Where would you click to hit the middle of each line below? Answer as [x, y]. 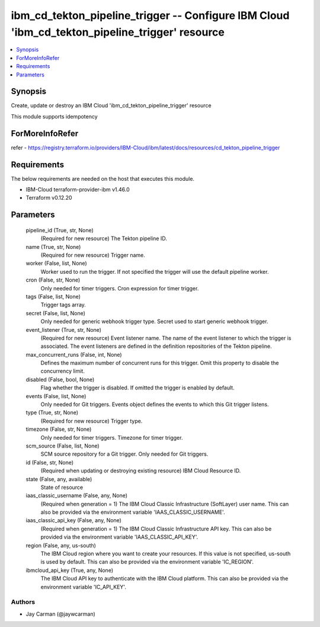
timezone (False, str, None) [59, 429]
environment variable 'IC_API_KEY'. [84, 587]
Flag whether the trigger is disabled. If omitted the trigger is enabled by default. [137, 388]
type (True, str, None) [52, 412]
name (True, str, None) [53, 247]
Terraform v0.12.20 [49, 198]
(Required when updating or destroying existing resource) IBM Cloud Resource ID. [141, 471]
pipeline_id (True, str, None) [60, 230]
